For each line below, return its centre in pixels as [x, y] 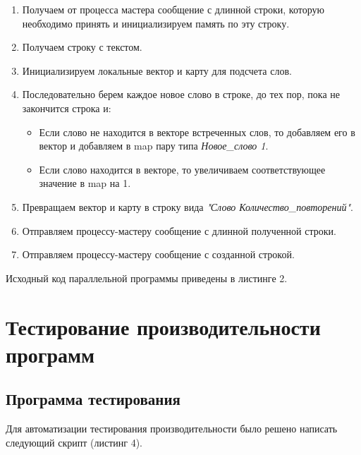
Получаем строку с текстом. [82, 47]
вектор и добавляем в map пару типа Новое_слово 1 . [154, 146]
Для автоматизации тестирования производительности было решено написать [172, 429]
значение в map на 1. [85, 183]
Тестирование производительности [163, 326]
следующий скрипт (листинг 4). [74, 442]
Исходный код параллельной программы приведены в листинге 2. [147, 278]
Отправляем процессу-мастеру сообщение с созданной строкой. [158, 254]
